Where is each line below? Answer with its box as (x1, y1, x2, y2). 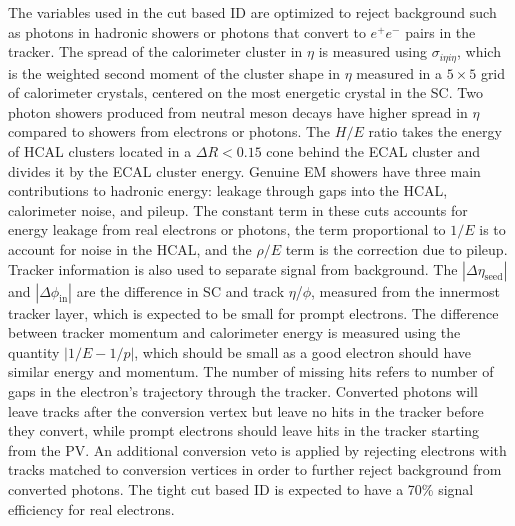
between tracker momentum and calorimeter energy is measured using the (8, 322, 461, 343)
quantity (8, 341, 60, 362)
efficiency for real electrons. (8, 498, 175, 519)
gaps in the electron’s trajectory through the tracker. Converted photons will (8, 380, 478, 401)
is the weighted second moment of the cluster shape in (8, 62, 341, 83)
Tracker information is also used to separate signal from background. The (8, 258, 458, 279)
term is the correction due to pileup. (285, 238, 508, 259)
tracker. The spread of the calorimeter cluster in (8, 41, 303, 62)
